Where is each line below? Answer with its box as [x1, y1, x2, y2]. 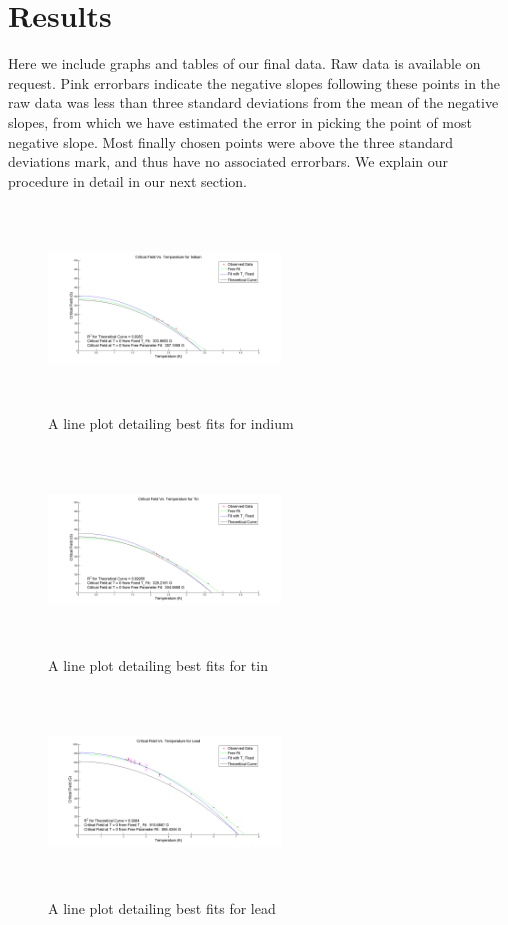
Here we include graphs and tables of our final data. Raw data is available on [8, 53, 481, 74]
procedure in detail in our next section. [8, 170, 247, 191]
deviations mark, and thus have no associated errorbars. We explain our [8, 151, 449, 172]
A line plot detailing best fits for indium [48, 412, 294, 433]
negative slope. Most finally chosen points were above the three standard [8, 131, 453, 152]
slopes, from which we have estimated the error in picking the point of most [8, 111, 472, 132]
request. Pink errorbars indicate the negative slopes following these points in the [8, 72, 501, 93]
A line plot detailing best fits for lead [48, 897, 276, 918]
